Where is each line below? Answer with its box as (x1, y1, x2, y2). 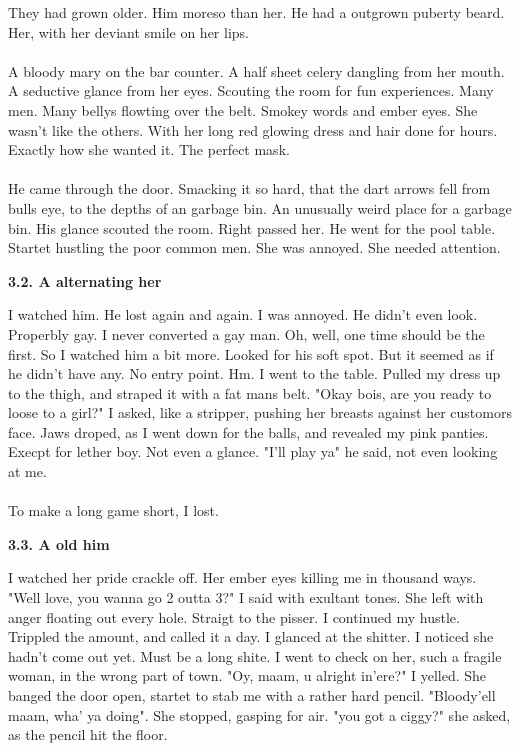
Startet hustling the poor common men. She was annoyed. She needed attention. (8, 237, 501, 258)
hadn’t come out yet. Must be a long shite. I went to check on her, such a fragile (8, 645, 502, 666)
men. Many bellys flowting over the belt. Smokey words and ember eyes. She (8, 99, 478, 120)
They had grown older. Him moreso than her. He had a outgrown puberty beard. (8, 2, 505, 22)
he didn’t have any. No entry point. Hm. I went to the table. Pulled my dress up (8, 363, 501, 384)
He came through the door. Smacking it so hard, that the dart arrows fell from (8, 178, 491, 199)
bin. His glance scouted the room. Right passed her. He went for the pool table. (8, 217, 496, 238)
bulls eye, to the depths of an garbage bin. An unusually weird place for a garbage (8, 197, 512, 218)
